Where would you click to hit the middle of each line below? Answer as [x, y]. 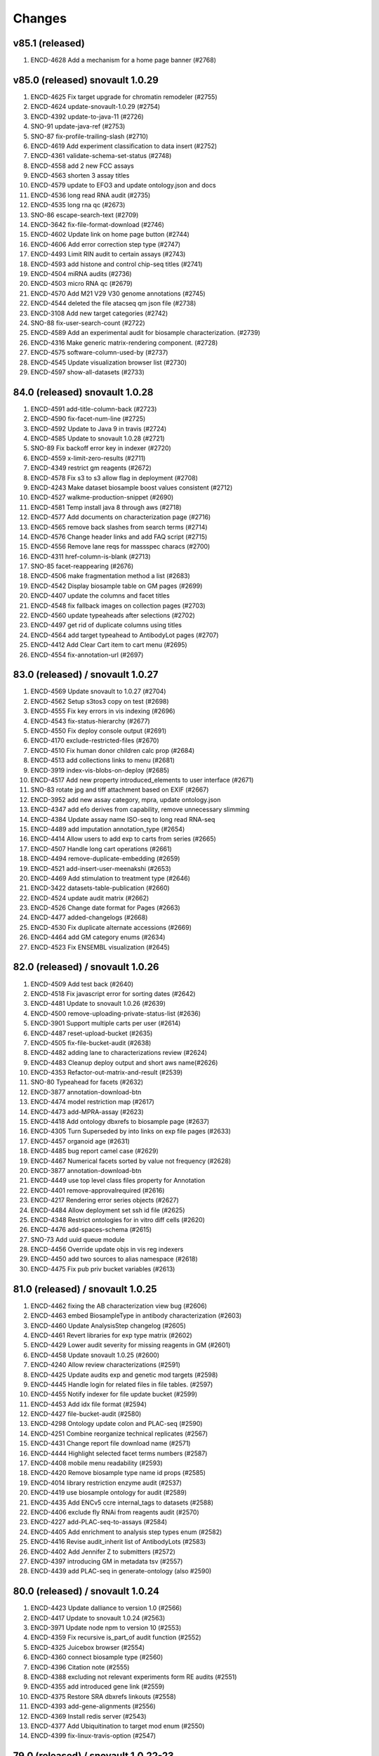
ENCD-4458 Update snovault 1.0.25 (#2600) [95, 1355]
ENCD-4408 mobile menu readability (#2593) [97, 1463]
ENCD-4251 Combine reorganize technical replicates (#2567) [119, 1434]
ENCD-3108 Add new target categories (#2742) [99, 313]
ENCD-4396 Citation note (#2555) [80, 1667]
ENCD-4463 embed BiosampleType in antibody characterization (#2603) [136, 1316]
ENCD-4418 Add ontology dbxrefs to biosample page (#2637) [120, 1122]
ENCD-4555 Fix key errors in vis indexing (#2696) [103, 711]
